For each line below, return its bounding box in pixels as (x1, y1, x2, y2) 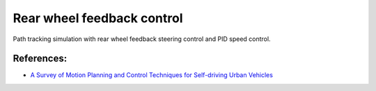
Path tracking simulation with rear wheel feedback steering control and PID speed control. (13, 35, 271, 43)
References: (13, 53, 68, 65)
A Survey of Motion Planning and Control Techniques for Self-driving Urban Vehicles (30, 71, 273, 79)
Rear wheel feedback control (13, 10, 183, 26)
